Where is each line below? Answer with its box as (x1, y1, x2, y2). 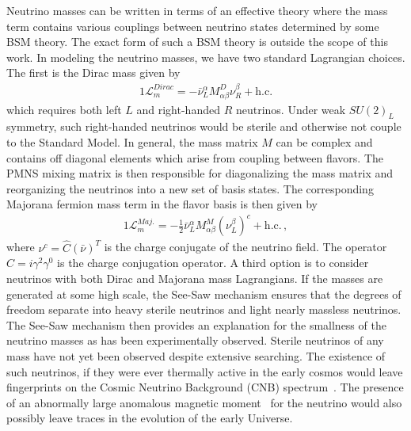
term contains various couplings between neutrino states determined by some (6, 17, 379, 34)
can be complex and (276, 133, 373, 150)
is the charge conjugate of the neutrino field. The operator (104, 238, 387, 255)
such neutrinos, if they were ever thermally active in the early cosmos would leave (6, 363, 403, 380)
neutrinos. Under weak (235, 101, 346, 117)
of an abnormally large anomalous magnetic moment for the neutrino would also (6, 394, 402, 410)
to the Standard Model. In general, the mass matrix (6, 133, 258, 150)
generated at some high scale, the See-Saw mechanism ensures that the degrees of (6, 285, 401, 302)
